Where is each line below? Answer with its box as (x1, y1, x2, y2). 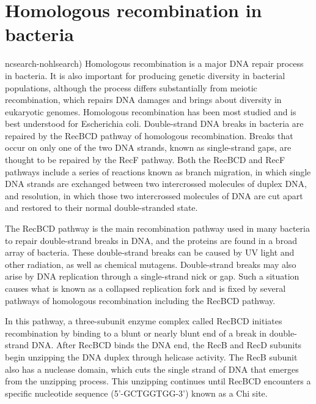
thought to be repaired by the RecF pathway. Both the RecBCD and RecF (5, 153, 285, 166)
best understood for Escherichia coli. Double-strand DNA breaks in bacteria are (5, 117, 304, 130)
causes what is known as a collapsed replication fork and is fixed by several (5, 282, 286, 294)
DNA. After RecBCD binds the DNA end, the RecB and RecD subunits (31, 338, 302, 351)
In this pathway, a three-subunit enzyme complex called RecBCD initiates (5, 314, 282, 327)
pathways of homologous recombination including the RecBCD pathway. (5, 294, 276, 307)
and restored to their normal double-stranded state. (5, 201, 198, 214)
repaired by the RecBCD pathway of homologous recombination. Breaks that (5, 129, 293, 142)
